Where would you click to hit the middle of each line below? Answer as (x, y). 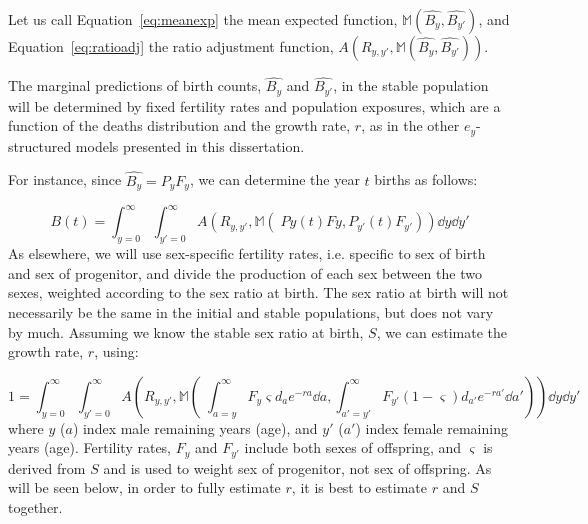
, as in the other (410, 125)
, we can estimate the (441, 331)
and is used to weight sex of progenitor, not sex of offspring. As (297, 467)
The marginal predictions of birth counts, (135, 85)
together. (35, 507)
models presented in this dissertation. (190, 145)
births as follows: (426, 179)
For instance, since (65, 179)
